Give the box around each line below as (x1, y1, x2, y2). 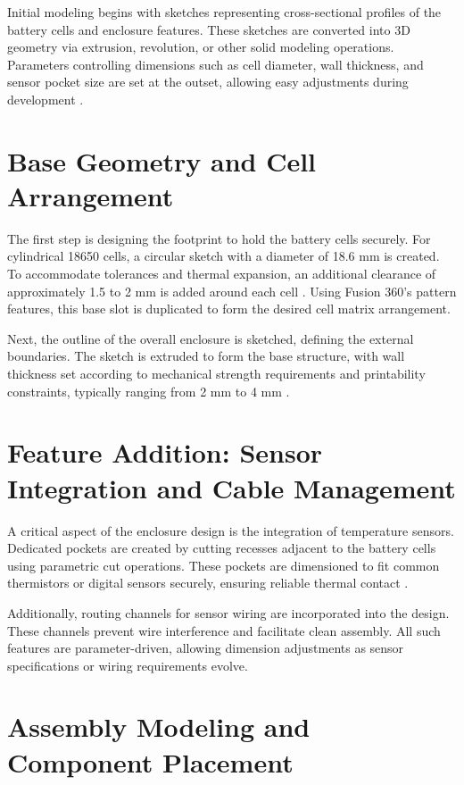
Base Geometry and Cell (7, 142, 317, 179)
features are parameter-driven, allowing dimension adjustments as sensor (7, 639, 404, 657)
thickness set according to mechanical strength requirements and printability (7, 364, 426, 383)
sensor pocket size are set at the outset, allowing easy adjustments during (7, 72, 409, 91)
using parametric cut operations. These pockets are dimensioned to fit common (7, 555, 440, 574)
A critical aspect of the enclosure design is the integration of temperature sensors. (7, 521, 454, 539)
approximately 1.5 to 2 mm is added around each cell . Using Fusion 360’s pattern (7, 281, 457, 300)
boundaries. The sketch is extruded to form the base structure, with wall (7, 347, 405, 365)
